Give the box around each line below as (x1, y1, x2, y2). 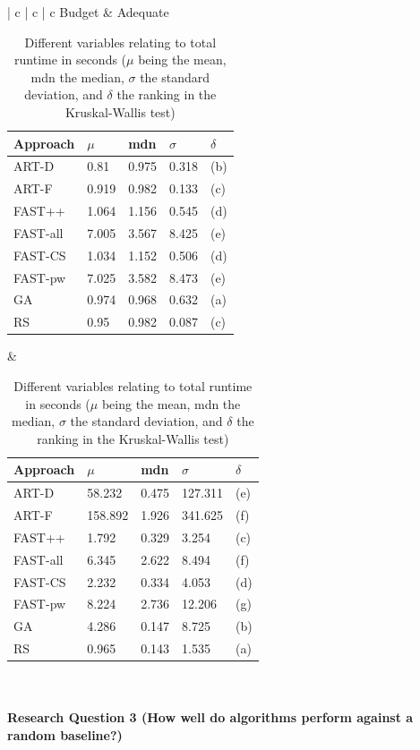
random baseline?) (7, 726, 123, 744)
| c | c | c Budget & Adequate (7, 3, 169, 21)
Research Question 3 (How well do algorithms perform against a (7, 708, 414, 727)
